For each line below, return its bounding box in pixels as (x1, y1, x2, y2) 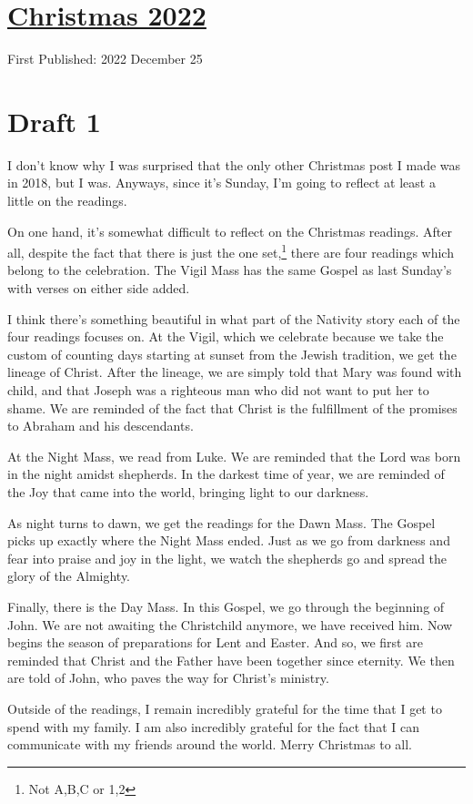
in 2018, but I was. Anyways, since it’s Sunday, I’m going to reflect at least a (7, 173, 436, 192)
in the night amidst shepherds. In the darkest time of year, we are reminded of (7, 464, 445, 483)
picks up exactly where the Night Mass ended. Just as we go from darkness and (7, 531, 450, 550)
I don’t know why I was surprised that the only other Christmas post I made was (7, 155, 461, 174)
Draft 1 (7, 102, 101, 139)
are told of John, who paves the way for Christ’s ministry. (7, 668, 329, 687)
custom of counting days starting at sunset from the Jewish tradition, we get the (7, 344, 457, 363)
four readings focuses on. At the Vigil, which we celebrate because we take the (7, 327, 444, 346)
